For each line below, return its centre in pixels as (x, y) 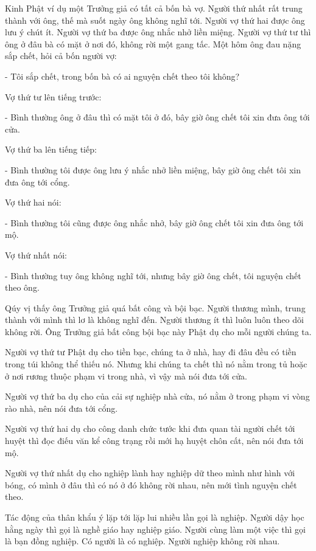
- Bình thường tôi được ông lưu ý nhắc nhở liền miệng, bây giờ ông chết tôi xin (153, 169)
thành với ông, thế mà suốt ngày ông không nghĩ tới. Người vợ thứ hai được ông (155, 20)
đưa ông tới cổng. (37, 182)
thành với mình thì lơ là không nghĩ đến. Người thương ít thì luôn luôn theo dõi (154, 320)
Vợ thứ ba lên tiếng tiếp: (51, 149)
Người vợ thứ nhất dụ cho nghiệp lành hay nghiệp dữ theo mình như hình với (150, 473)
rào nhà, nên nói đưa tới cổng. (61, 408)
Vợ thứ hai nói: (33, 202)
